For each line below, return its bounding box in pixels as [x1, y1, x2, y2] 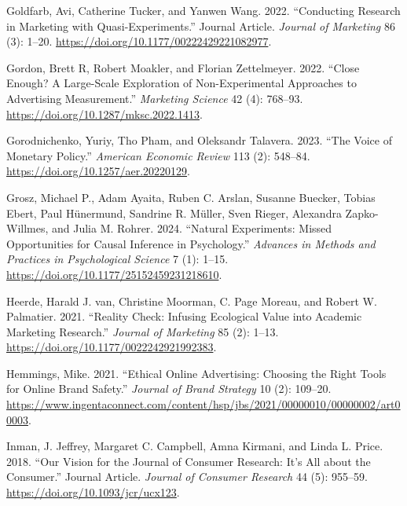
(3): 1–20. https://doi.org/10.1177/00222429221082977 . [6, 33, 272, 49]
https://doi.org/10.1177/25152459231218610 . [6, 266, 222, 282]
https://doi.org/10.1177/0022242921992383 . [6, 339, 217, 355]
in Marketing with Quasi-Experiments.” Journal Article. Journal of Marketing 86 [6, 17, 395, 34]
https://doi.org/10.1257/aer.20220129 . [6, 163, 190, 179]
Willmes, [6, 220, 49, 236]
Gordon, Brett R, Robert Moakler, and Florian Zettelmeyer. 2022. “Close [6, 59, 360, 75]
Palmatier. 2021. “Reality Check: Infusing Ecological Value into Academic [6, 308, 362, 324]
